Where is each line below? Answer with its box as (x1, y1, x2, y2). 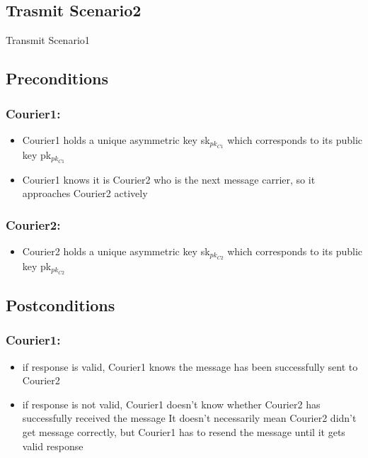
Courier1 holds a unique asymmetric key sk (22, 132, 210, 147)
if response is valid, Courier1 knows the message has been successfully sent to (22, 359, 358, 374)
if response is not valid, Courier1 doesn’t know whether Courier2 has (22, 396, 321, 411)
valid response (22, 438, 84, 453)
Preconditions (6, 67, 108, 89)
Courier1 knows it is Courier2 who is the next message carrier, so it (22, 172, 316, 186)
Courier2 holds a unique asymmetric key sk (22, 243, 210, 258)
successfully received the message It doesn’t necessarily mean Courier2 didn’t (22, 410, 357, 425)
